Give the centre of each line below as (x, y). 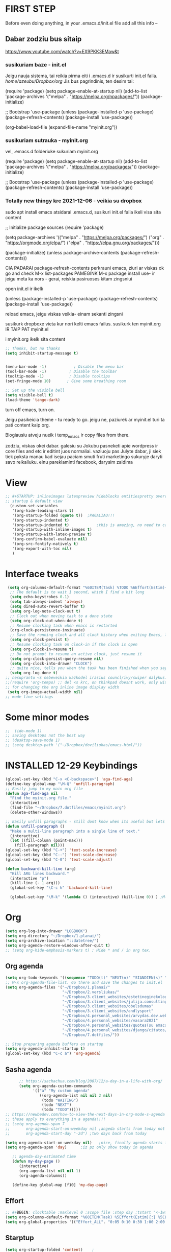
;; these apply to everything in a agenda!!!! (55, 1119)
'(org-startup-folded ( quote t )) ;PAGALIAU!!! (63, 515)
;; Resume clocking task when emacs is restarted (63, 625)
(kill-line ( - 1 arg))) (35, 883)
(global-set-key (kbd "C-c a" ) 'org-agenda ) (53, 1054)
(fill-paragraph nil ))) (40, 845)
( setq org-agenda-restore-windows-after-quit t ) (58, 946)
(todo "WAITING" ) (60, 1100)
